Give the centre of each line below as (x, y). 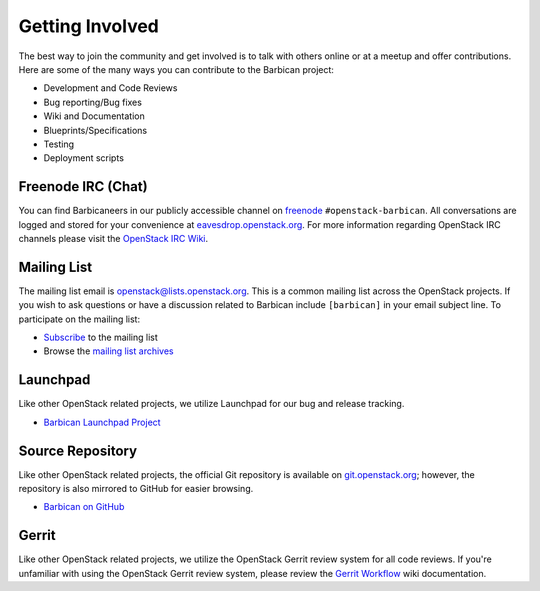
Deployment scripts (84, 158)
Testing (59, 144)
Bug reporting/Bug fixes (92, 102)
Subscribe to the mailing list (101, 337)
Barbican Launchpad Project (102, 422)
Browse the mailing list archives (108, 351)
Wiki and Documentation (94, 116)
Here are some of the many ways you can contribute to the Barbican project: (176, 69)
